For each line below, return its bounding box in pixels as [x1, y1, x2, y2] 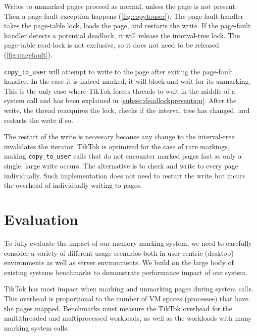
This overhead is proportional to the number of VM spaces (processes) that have [4, 293, 249, 303]
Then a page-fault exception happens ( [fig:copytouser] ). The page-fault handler [4, 10, 244, 21]
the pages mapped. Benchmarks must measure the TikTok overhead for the [4, 303, 233, 313]
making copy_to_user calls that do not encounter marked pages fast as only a [4, 151, 242, 161]
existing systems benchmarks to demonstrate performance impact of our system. [4, 267, 248, 277]
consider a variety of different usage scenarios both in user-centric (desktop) [4, 247, 234, 258]
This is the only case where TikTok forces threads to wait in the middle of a [4, 85, 235, 96]
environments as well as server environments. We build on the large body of [4, 257, 234, 268]
